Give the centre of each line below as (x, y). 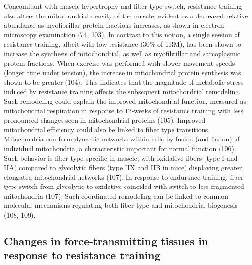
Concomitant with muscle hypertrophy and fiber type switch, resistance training (123, 6)
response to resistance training (82, 255)
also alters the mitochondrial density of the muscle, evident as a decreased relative (126, 15)
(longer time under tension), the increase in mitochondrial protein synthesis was (123, 72)
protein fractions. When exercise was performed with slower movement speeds (119, 63)
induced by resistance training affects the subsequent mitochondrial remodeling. (122, 91)
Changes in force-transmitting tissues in (106, 241)
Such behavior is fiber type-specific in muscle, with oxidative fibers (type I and (121, 158)
